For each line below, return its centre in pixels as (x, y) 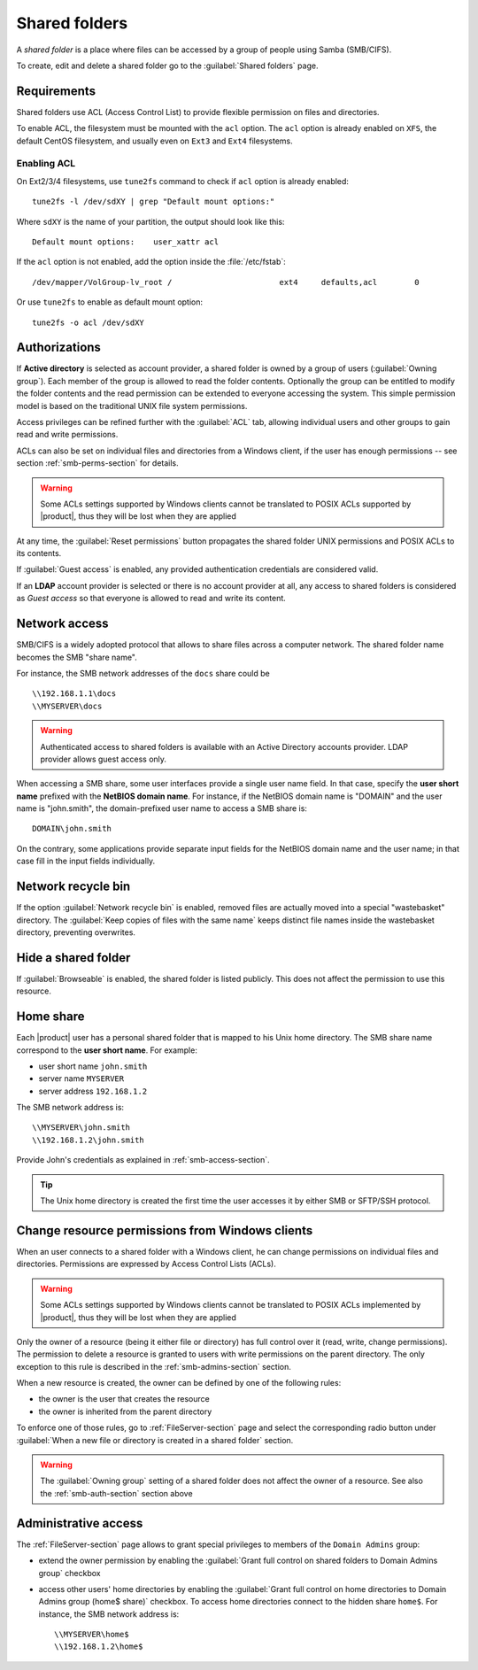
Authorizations (59, 348)
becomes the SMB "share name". (77, 657)
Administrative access (80, 1523)
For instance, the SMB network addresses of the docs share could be (143, 673)
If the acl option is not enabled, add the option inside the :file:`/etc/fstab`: (151, 262)
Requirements (56, 91)
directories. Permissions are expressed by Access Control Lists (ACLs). (146, 1264)
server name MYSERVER (81, 1079)
